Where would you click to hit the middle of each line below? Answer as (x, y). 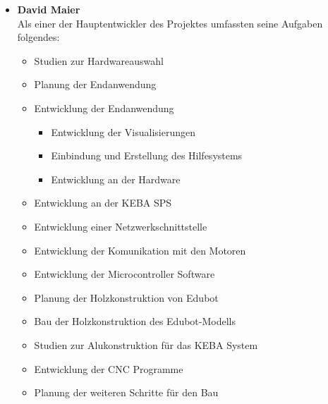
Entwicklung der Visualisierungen (123, 131)
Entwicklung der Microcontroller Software (124, 274)
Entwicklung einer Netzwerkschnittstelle (121, 226)
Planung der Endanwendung (95, 84)
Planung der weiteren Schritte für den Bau (126, 392)
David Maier (49, 9)
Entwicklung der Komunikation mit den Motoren (140, 250)
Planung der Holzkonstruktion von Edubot (126, 297)
